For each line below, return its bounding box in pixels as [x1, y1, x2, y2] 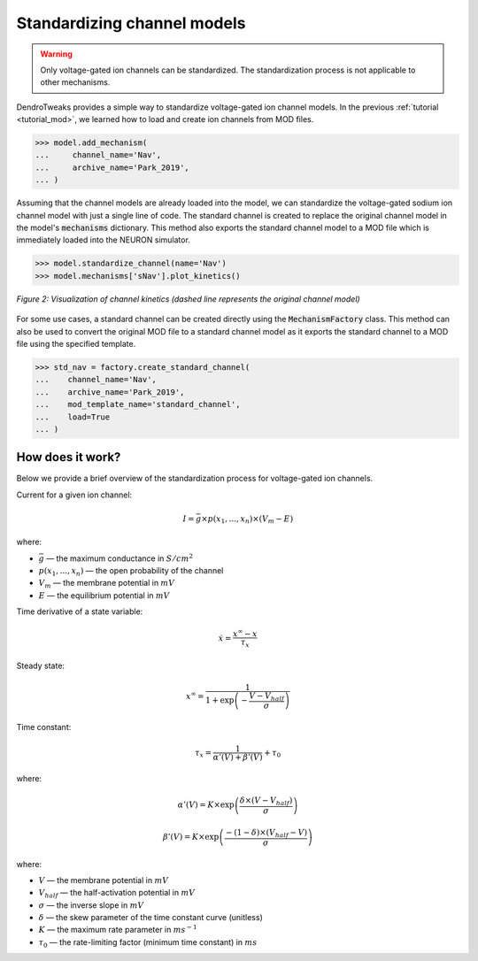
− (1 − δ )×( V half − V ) [226, 827, 308, 840]
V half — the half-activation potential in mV [38, 888, 196, 900]
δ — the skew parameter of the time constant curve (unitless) [38, 912, 263, 923]
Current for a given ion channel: [16, 489, 133, 500]
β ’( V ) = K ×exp [162, 832, 220, 842]
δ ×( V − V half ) [239, 796, 293, 808]
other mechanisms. [40, 77, 111, 88]
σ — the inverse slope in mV [38, 899, 144, 911]
